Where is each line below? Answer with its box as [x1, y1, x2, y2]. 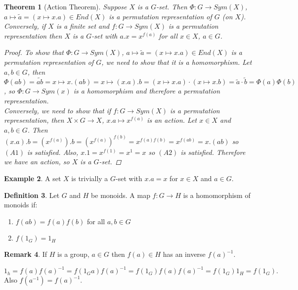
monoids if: [4, 199, 38, 210]
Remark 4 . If [4, 249, 47, 259]
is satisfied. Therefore [180, 146, 246, 157]
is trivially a [71, 173, 108, 183]
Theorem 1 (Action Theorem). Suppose [4, 1, 127, 11]
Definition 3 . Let [4, 190, 60, 200]
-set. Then [156, 1, 187, 11]
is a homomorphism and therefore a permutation [73, 86, 220, 96]
